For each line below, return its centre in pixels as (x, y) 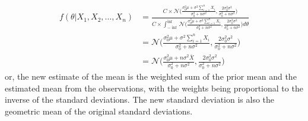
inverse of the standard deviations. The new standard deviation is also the (140, 99)
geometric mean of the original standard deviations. (99, 111)
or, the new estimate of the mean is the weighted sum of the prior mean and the (151, 76)
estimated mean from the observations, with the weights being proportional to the (154, 88)
